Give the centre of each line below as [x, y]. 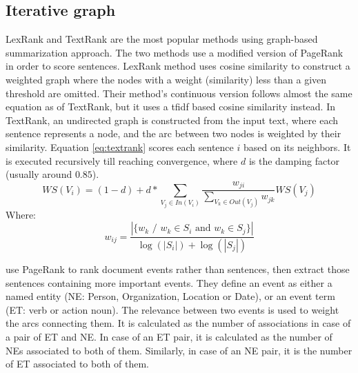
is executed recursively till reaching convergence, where [122, 160]
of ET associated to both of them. [78, 364]
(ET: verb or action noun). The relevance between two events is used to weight [172, 309]
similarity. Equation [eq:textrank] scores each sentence [120, 147]
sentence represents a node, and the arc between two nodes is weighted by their [173, 133]
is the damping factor [294, 160]
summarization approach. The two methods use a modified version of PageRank [175, 52]
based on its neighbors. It [297, 147]
